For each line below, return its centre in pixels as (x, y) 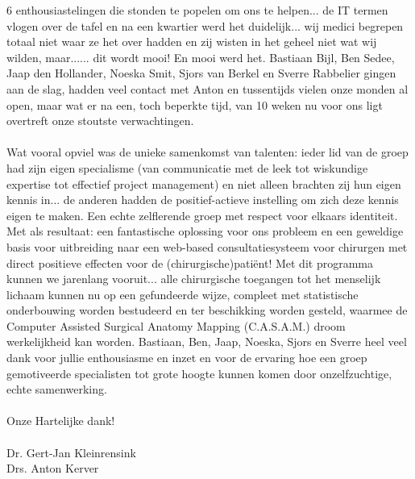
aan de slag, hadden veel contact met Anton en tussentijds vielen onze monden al (207, 88)
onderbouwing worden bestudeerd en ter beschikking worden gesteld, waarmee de (207, 310)
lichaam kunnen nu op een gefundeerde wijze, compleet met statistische (183, 294)
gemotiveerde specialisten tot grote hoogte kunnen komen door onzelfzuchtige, (199, 373)
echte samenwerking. (57, 389)
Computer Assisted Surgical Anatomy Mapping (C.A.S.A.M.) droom (176, 325)
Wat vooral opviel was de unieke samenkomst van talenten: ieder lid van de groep (207, 152)
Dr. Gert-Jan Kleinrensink (71, 452)
